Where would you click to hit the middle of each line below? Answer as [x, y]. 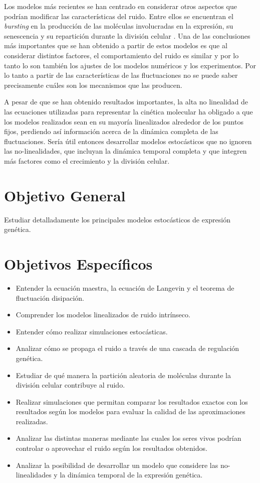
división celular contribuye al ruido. [70, 385]
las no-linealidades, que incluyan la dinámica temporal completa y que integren [125, 151]
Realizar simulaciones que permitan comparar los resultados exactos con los [132, 401]
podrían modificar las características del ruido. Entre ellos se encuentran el [119, 16]
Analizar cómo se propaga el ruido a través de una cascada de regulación [127, 348]
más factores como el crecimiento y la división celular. [87, 160]
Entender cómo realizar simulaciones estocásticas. [92, 331]
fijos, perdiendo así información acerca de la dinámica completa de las [111, 131]
